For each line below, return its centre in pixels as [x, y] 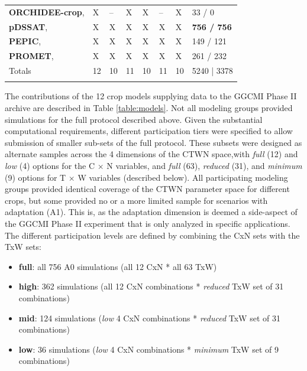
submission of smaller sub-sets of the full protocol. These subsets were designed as [153, 142]
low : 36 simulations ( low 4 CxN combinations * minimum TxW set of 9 [148, 349]
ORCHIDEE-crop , [47, 12]
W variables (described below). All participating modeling [183, 177]
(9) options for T [35, 177]
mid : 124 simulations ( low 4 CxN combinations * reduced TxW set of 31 [149, 318]
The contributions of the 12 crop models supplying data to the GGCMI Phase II [151, 96]
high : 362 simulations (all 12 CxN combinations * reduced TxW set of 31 [151, 286]
